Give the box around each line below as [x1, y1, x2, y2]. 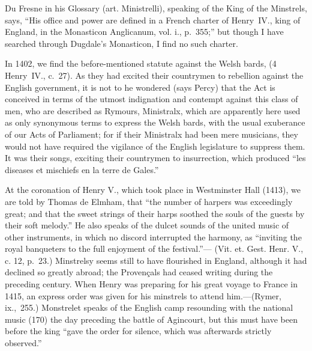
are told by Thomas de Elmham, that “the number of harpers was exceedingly [5, 195, 293, 207]
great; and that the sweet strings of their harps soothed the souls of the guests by [5, 207, 305, 219]
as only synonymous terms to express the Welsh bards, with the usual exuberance [5, 116, 305, 129]
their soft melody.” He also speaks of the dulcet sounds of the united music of [5, 219, 289, 231]
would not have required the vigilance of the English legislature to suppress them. [5, 139, 305, 152]
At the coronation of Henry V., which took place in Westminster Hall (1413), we [5, 183, 301, 196]
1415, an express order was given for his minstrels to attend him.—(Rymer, [5, 289, 281, 302]
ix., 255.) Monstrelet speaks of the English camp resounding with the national [5, 301, 293, 314]
